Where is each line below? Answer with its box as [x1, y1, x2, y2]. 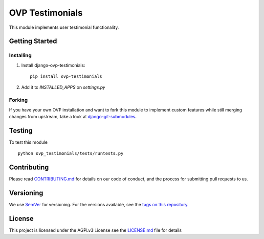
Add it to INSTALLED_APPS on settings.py [21, 85, 105, 90]
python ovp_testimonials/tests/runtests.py [18, 151, 124, 156]
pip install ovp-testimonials [30, 74, 103, 79]
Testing [9, 126, 33, 134]
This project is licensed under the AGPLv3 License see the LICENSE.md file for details [9, 227, 182, 233]
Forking [9, 97, 28, 104]
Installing [9, 52, 32, 59]
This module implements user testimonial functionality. [9, 24, 119, 30]
